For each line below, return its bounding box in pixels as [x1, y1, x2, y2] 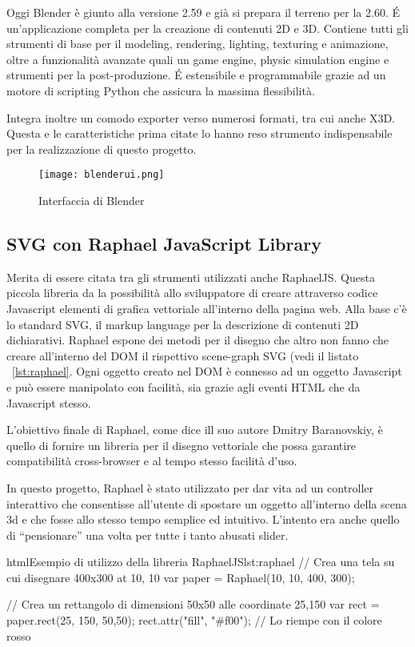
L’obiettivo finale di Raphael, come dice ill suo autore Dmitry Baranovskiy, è [6, 421, 383, 438]
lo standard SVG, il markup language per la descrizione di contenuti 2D [6, 315, 359, 332]
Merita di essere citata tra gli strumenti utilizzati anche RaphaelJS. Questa [6, 268, 375, 285]
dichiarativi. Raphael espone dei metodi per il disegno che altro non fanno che [6, 332, 389, 348]
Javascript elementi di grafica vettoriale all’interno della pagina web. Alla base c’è [6, 299, 407, 316]
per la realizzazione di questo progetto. [6, 140, 197, 157]
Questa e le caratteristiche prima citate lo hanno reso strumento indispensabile [6, 125, 393, 142]
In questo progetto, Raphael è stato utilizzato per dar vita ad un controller [6, 479, 374, 496]
